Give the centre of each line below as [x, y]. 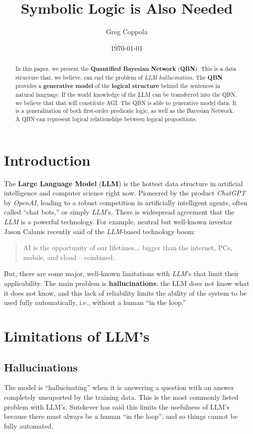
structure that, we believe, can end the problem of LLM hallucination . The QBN [119, 77]
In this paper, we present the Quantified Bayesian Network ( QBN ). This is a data [126, 69]
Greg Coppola [127, 32]
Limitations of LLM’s [77, 336]
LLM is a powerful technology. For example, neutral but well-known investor [118, 222]
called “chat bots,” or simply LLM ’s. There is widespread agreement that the [119, 212]
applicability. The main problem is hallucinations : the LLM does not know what [127, 283]
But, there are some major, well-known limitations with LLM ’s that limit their [121, 273]
